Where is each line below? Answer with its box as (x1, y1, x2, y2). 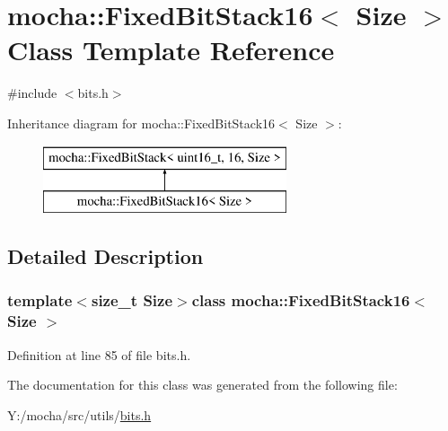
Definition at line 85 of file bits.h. (7, 345, 191, 364)
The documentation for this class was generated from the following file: (7, 375, 398, 394)
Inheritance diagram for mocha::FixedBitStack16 (7, 113, 276, 132)
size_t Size (91, 289, 173, 312)
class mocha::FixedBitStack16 (191, 289, 410, 312)
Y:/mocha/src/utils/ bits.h (7, 405, 152, 424)
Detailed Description (7, 242, 204, 270)
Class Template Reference (7, 31, 335, 68)
